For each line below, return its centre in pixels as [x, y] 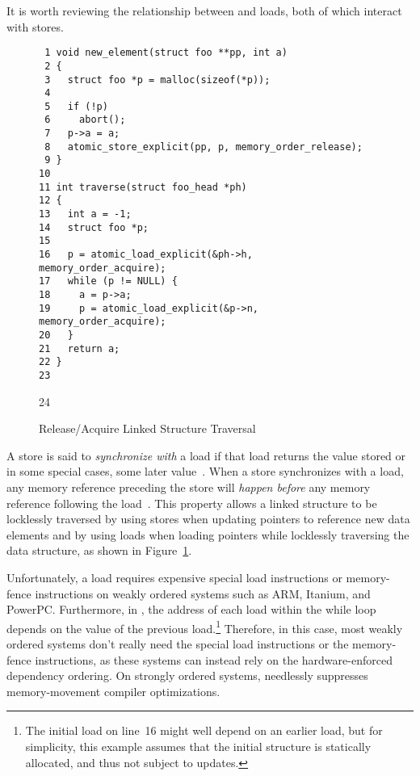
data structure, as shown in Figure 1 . [99, 550]
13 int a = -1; [85, 214]
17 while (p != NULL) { [108, 281]
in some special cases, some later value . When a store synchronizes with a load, [205, 471]
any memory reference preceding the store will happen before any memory [189, 487]
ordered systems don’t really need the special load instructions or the [178, 643]
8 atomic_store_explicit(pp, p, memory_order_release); [204, 147]
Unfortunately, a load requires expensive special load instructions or [174, 577]
